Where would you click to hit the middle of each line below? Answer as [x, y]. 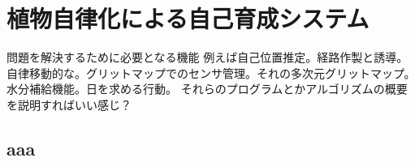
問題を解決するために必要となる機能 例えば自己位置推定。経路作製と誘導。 [207, 57]
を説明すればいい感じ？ [69, 104]
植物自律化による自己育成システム [188, 18]
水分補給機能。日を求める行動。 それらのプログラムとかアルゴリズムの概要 [207, 89]
